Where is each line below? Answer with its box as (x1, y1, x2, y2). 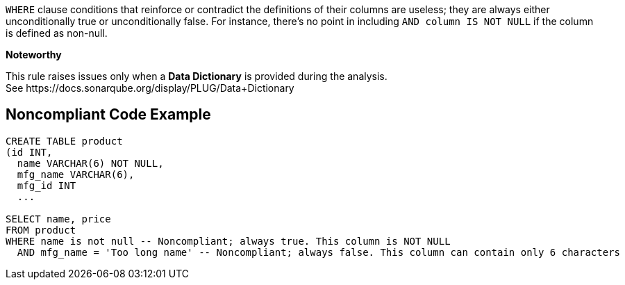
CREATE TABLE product (6, 135, 123, 147)
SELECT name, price (6, 213, 111, 225)
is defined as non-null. (6, 27, 108, 39)
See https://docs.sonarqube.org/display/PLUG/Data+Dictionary (6, 82, 294, 94)
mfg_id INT (17, 179, 76, 191)
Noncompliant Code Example (6, 106, 211, 124)
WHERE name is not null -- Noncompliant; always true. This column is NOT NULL (6, 235, 451, 247)
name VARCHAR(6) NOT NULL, (17, 157, 164, 169)
